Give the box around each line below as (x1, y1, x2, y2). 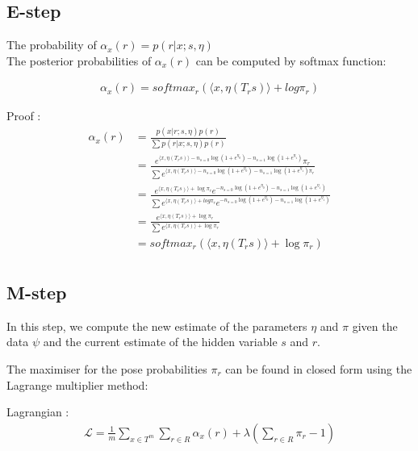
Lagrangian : (6, 403, 69, 420)
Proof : (6, 107, 41, 124)
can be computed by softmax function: (195, 52, 387, 69)
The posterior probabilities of (6, 52, 152, 69)
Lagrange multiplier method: (6, 376, 148, 393)
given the (352, 317, 398, 334)
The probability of (6, 36, 97, 53)
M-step (6, 279, 67, 304)
